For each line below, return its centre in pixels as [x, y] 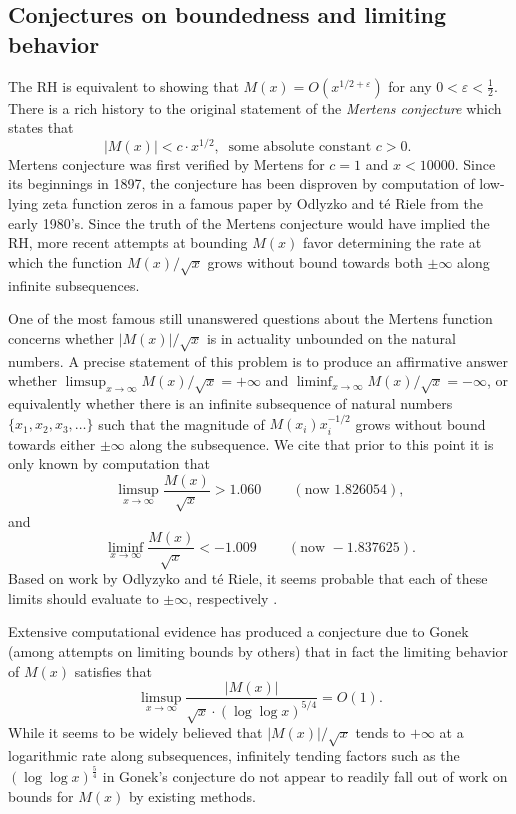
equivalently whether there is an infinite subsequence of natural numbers [230, 402]
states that [41, 127]
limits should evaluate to [83, 597]
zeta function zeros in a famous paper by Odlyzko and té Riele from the [262, 203]
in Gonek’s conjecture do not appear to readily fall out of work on [305, 776]
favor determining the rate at [392, 242]
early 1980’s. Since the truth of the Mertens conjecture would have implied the [249, 222]
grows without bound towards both [315, 261]
